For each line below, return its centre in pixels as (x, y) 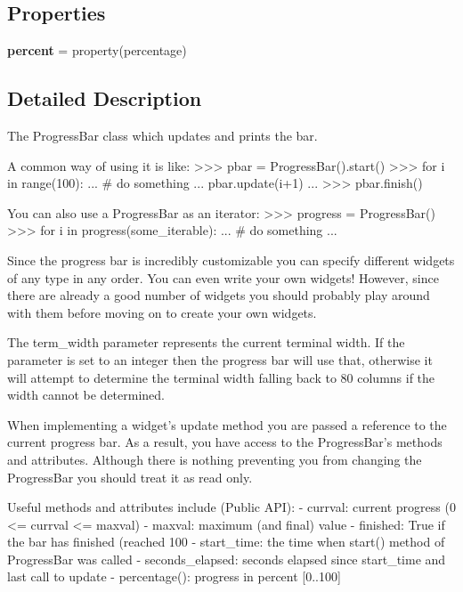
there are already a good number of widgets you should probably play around (219, 295)
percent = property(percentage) (97, 50)
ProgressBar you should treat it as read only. (130, 477)
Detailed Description (105, 98)
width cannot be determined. (86, 395)
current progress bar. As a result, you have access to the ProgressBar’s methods (225, 442)
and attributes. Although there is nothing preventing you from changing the (215, 459)
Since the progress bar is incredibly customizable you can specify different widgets (231, 260)
